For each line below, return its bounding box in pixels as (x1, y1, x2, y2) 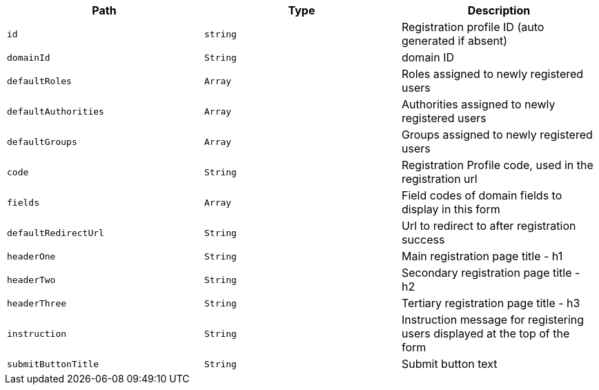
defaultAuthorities (7, 106, 104, 117)
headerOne (7, 251, 56, 262)
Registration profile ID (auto (401, 20, 544, 34)
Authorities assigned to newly (401, 97, 556, 111)
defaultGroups (7, 136, 77, 147)
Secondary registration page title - (401, 266, 580, 280)
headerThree (7, 298, 67, 309)
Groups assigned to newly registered (401, 128, 593, 142)
